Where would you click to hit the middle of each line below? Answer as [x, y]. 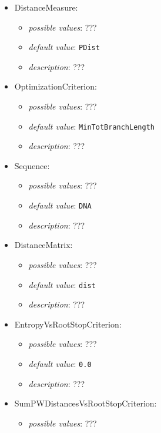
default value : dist [62, 284]
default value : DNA [60, 205]
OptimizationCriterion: [56, 86]
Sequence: [32, 165]
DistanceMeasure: [46, 7]
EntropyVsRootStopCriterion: [68, 324]
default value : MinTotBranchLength [91, 126]
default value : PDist [64, 47]
